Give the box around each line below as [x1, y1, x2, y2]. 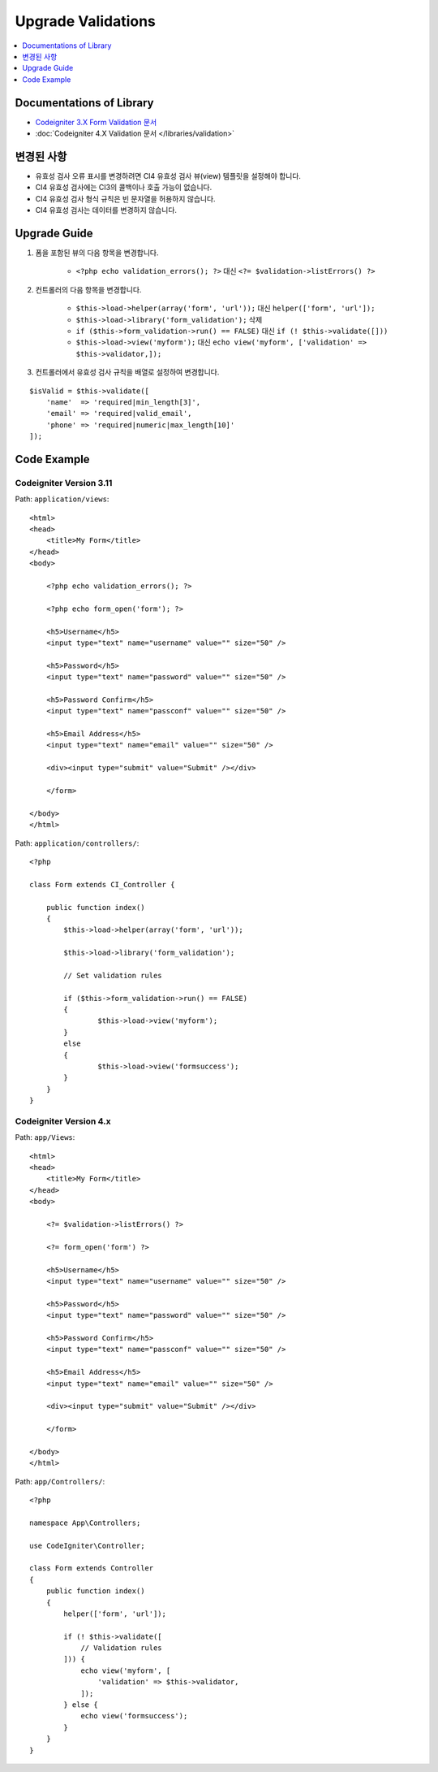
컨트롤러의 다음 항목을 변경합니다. [35, 284, 142, 294]
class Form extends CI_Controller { [29, 880, 175, 889]
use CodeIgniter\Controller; [29, 1540, 145, 1550]
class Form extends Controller [29, 1564, 154, 1573]
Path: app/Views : [15, 1133, 75, 1142]
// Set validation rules [63, 971, 162, 980]
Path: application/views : [15, 494, 109, 504]
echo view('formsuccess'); [80, 1711, 188, 1721]
